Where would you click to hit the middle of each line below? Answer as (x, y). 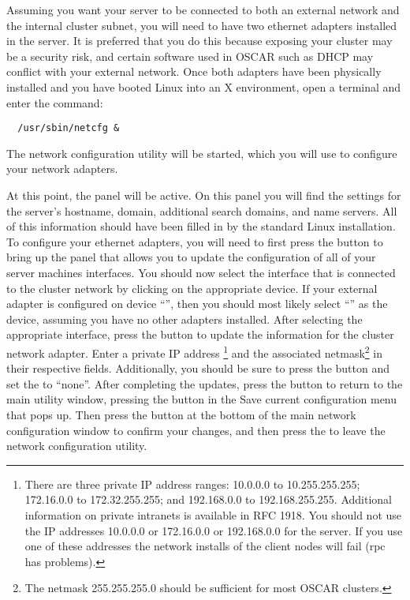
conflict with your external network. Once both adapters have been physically (194, 71)
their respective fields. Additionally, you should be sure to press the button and (198, 368)
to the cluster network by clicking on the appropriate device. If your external (192, 288)
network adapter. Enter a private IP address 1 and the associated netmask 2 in (194, 351)
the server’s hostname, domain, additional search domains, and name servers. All (202, 210)
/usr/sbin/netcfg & (69, 128)
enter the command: (55, 102)
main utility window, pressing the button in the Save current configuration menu (202, 399)
